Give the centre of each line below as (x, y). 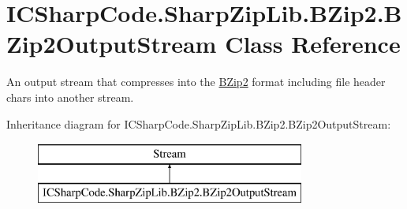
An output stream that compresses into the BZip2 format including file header (196, 82)
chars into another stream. (70, 97)
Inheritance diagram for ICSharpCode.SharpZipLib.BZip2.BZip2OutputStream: (199, 123)
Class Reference (313, 44)
